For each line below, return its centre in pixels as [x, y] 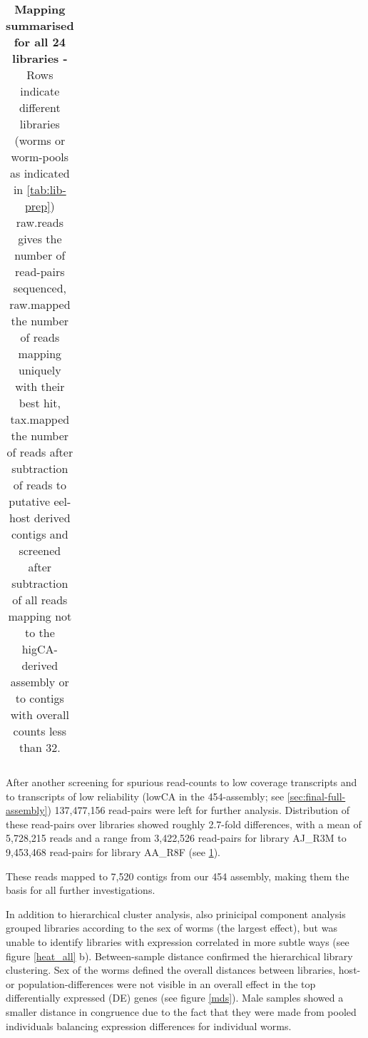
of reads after [40, 452]
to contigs [40, 698]
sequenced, [40, 288]
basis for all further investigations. [81, 890]
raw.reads [40, 222]
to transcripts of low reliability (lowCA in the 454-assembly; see [145, 796]
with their [40, 386]
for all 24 [40, 42]
